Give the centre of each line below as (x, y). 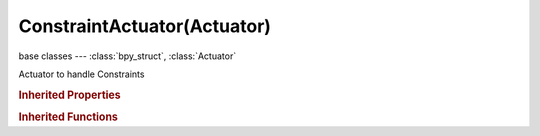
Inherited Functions (68, 117)
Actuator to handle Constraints (81, 74)
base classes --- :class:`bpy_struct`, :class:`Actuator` (127, 56)
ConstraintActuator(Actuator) (145, 26)
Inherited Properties (70, 95)
